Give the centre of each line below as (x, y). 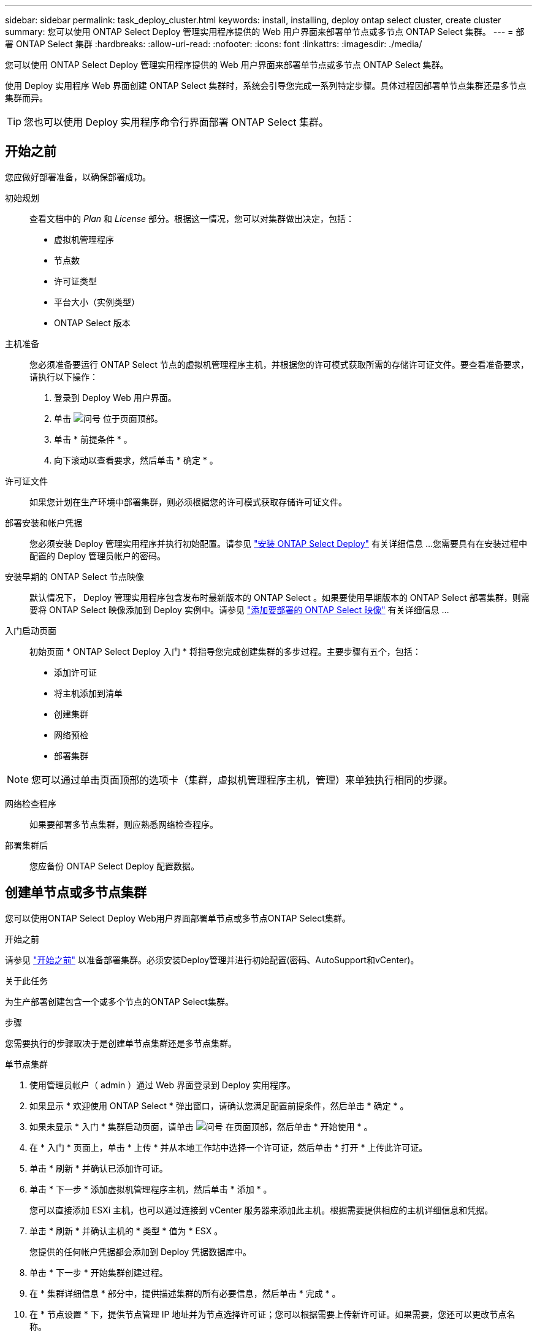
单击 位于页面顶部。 (109, 418)
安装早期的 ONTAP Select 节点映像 (74, 576)
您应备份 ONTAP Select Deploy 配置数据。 (114, 866)
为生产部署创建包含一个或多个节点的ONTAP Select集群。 (119, 1001)
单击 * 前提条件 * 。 (93, 439)
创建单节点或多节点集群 (76, 893)
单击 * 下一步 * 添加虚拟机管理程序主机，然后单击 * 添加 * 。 (151, 1189)
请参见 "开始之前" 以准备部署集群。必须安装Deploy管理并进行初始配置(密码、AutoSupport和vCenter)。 (212, 960)
